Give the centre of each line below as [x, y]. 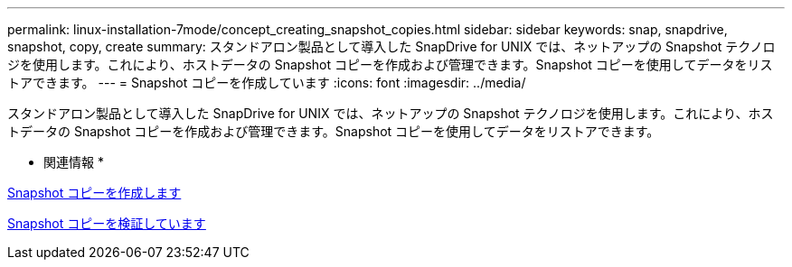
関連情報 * [74, 162]
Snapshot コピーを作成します [94, 193]
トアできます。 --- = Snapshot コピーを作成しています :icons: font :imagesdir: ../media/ [267, 83]
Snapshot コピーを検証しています [107, 223]
